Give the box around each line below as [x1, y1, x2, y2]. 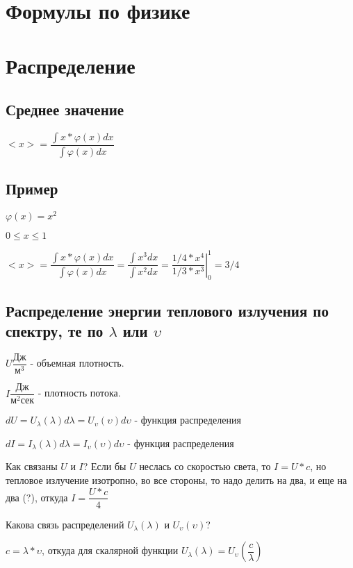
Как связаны [6, 459, 58, 474]
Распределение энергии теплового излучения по [6, 299, 329, 321]
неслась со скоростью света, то [139, 459, 271, 474]
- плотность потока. [38, 385, 121, 400]
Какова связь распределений [6, 517, 124, 531]
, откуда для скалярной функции [42, 543, 179, 558]
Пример [6, 178, 58, 199]
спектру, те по [6, 320, 104, 342]
